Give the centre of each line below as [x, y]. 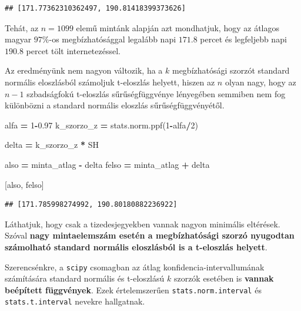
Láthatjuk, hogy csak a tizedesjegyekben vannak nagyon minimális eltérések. [143, 224]
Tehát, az [22, 27]
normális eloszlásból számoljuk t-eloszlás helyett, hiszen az [110, 82]
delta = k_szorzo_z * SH [52, 145]
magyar [18, 39]
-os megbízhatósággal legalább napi [113, 39]
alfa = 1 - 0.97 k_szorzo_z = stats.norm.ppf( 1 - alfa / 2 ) [101, 125]
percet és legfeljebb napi [243, 39]
